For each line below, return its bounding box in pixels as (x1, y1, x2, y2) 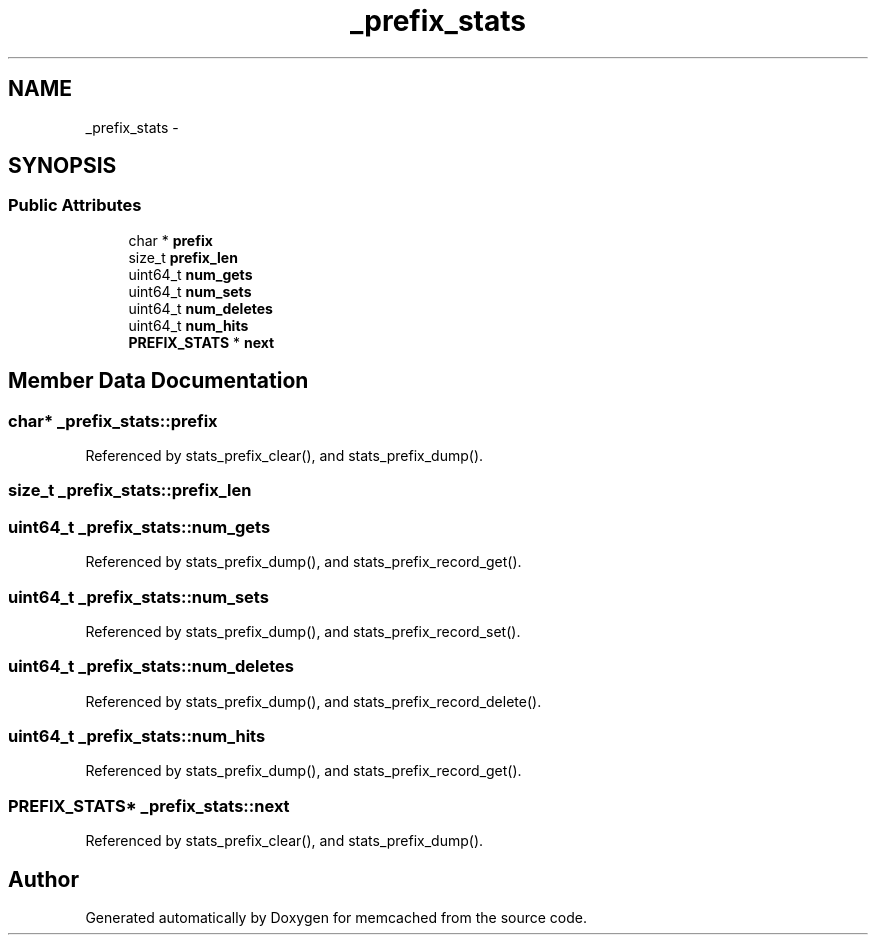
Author (8, 866, 79, 892)
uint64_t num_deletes (128, 299, 273, 317)
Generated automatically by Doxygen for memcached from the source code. (85, 909, 588, 926)
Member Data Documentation (8, 368, 309, 394)
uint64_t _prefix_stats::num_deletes (8, 656, 294, 677)
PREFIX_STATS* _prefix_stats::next (8, 795, 290, 816)
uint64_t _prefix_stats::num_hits (8, 726, 266, 747)
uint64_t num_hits (128, 316, 249, 334)
